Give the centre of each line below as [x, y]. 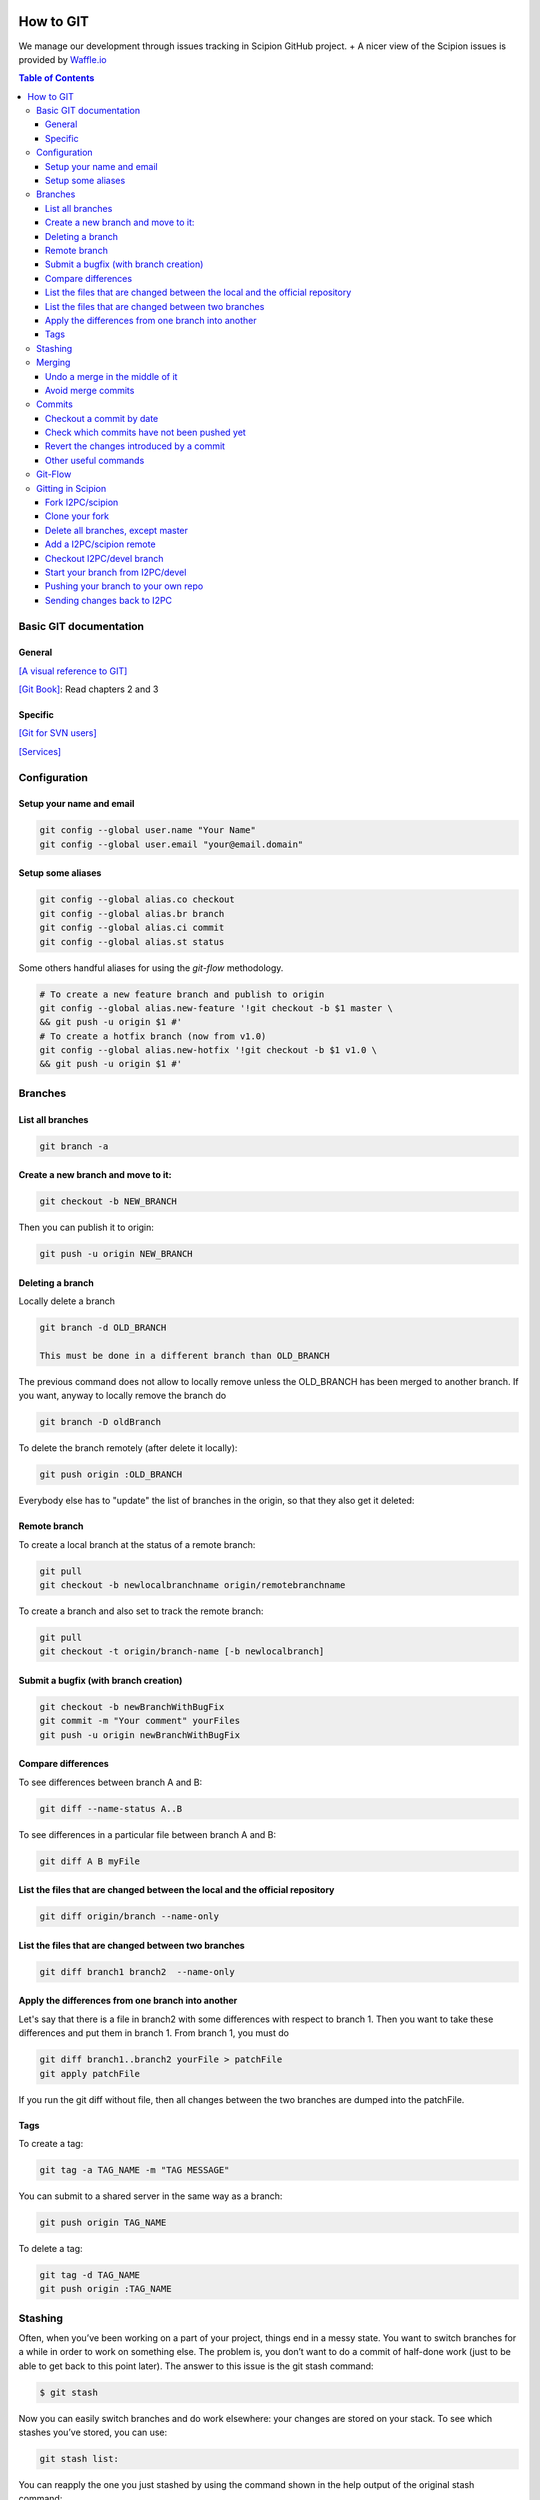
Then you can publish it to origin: [86, 1227]
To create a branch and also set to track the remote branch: [141, 1611]
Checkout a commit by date [102, 418]
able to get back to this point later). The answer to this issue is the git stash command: [196, 2366]
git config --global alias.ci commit [132, 928]
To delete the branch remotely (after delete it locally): [128, 1448]
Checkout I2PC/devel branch [104, 558]
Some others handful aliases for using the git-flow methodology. [151, 967]
